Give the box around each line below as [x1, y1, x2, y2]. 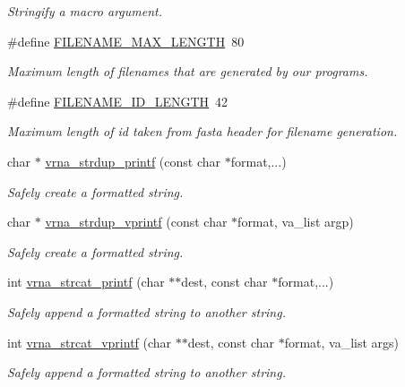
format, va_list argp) [237, 212, 354, 231]
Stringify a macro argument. [7, 2, 163, 20]
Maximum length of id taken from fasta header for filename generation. [7, 122, 398, 141]
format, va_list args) [284, 332, 400, 351]
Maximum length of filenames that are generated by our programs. [7, 62, 368, 81]
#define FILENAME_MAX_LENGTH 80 [7, 31, 245, 50]
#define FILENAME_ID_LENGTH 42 [7, 91, 228, 110]
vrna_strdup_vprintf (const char [45, 212, 228, 231]
